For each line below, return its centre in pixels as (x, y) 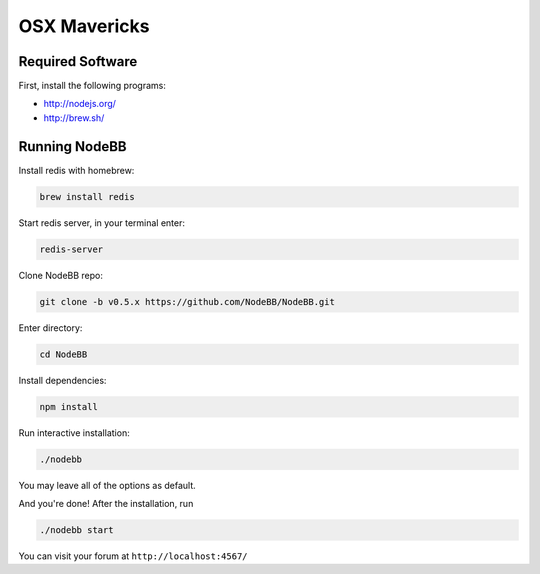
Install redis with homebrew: (76, 170)
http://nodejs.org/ (80, 104)
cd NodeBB (63, 354)
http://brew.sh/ (74, 117)
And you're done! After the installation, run (106, 503)
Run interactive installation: (74, 432)
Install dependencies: (62, 380)
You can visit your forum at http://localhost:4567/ (133, 556)
